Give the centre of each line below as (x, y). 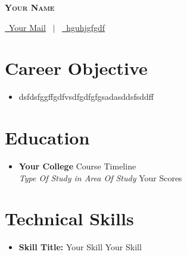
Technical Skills (69, 218)
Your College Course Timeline (77, 166)
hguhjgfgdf (86, 27)
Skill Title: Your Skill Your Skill (80, 247)
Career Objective (76, 68)
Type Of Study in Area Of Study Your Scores (100, 177)
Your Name (30, 7)
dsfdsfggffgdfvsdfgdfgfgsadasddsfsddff (86, 97)
